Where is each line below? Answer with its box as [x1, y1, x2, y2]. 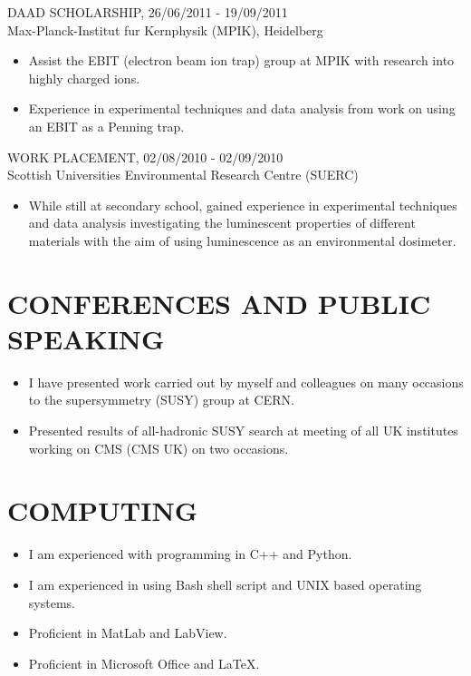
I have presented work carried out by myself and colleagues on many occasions [28, 372, 464, 391]
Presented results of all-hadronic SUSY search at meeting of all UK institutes [28, 421, 458, 440]
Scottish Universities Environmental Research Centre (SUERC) [7, 165, 359, 184]
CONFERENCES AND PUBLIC [7, 284, 431, 321]
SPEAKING [7, 319, 165, 357]
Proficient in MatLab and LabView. [28, 623, 227, 642]
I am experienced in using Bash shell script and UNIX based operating [28, 574, 422, 593]
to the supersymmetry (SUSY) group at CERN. [28, 390, 294, 409]
